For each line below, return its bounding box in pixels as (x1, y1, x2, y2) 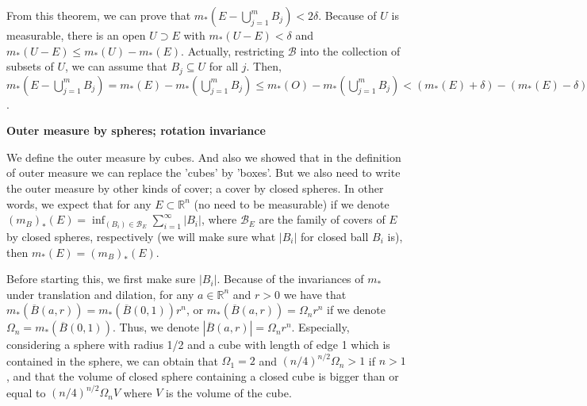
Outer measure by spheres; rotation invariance (6, 122, 266, 139)
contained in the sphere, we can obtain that (6, 352, 218, 369)
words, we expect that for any (6, 195, 152, 212)
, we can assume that (64, 58, 167, 75)
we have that (283, 285, 347, 302)
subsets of (6, 58, 54, 75)
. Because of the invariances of (217, 270, 364, 287)
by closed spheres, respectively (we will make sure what (6, 228, 276, 244)
